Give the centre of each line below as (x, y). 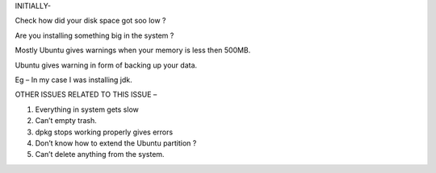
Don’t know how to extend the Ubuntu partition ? (116, 143)
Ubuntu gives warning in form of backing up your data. (106, 65)
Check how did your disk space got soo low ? (90, 21)
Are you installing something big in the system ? (94, 35)
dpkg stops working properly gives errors (104, 132)
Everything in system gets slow (87, 109)
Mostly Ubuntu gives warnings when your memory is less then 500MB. (133, 50)
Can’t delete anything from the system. (100, 154)
